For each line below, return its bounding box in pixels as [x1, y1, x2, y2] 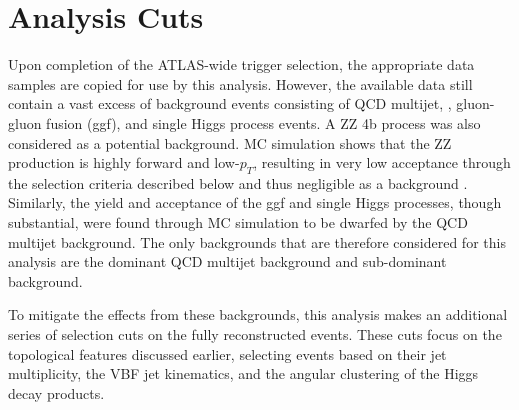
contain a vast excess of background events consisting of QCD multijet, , [8, 93, 452, 114]
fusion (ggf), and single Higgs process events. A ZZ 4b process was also [46, 112, 481, 133]
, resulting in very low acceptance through [253, 152, 511, 173]
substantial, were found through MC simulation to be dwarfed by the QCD [8, 212, 468, 233]
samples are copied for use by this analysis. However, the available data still [8, 73, 473, 94]
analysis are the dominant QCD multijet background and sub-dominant [8, 251, 447, 272]
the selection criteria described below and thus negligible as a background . [8, 172, 468, 193]
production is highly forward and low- [8, 152, 240, 173]
